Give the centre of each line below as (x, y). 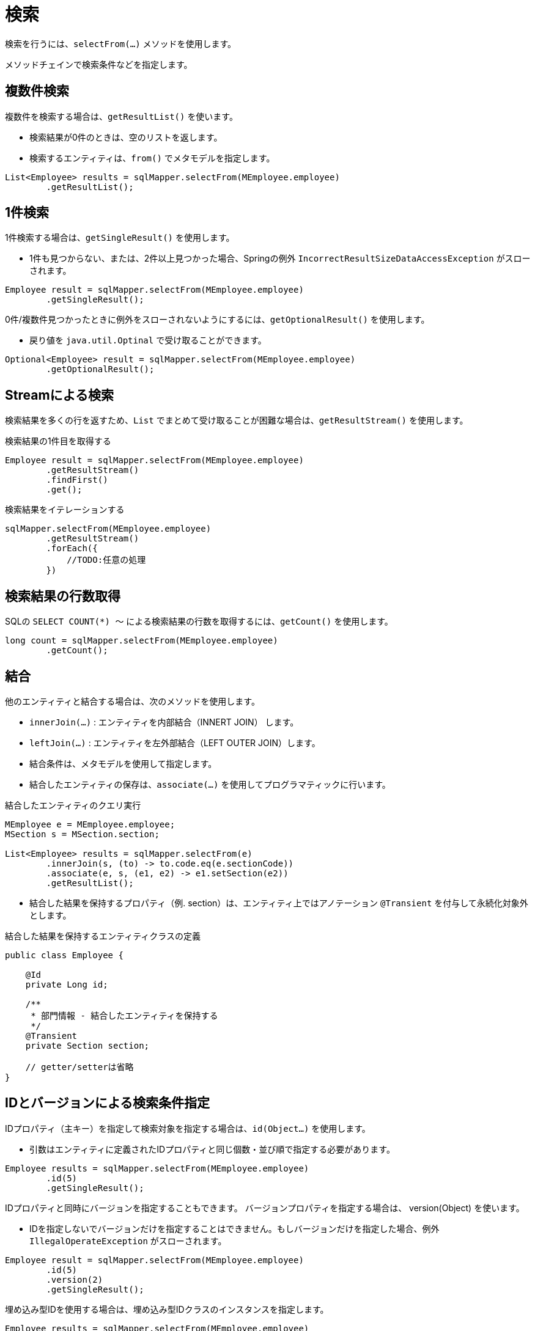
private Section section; (87, 1045)
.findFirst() (77, 480)
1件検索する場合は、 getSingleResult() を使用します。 (120, 238)
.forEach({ (72, 548)
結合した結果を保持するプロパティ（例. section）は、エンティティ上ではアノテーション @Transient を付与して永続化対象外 (279, 903)
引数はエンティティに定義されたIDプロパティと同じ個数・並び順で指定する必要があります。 (212, 1149)
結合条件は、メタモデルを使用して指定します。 (123, 763)
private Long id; (67, 984)
